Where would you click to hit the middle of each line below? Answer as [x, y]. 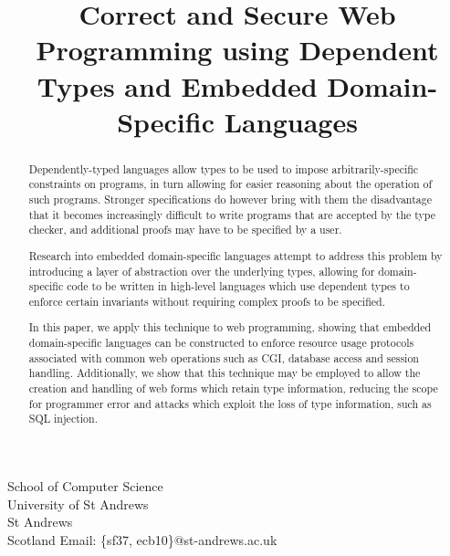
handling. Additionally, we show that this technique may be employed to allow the [225, 373]
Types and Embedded [177, 85]
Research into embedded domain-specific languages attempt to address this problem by [235, 255]
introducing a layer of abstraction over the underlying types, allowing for [202, 271]
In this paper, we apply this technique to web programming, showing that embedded [230, 327]
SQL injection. [63, 419]
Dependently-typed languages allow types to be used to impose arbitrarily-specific [224, 168]
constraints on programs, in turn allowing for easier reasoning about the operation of [230, 184]
